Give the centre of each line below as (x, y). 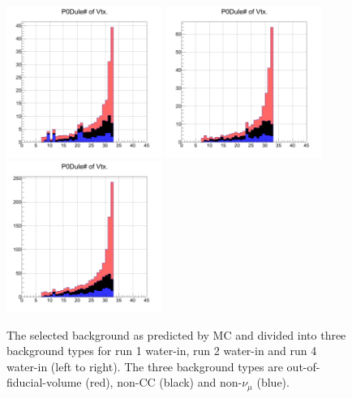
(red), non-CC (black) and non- (164, 382)
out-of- (303, 366)
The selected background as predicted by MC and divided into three (176, 334)
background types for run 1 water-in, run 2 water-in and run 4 (162, 351)
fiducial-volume (44, 382)
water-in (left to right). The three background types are (145, 366)
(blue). (273, 382)
